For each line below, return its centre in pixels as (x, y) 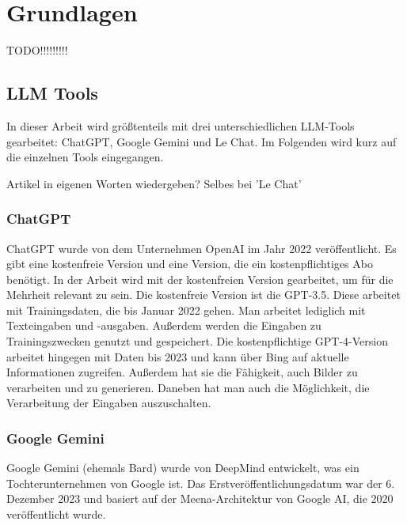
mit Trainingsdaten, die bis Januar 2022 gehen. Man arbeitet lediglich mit (186, 310)
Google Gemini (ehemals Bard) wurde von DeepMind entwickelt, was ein (183, 468)
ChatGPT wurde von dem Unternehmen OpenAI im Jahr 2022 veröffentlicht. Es (202, 248)
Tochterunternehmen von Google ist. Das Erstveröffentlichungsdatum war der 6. (201, 483)
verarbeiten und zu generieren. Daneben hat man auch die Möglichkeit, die (188, 387)
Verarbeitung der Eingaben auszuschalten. (109, 403)
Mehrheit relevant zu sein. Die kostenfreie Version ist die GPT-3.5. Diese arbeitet (203, 295)
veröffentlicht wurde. (56, 514)
